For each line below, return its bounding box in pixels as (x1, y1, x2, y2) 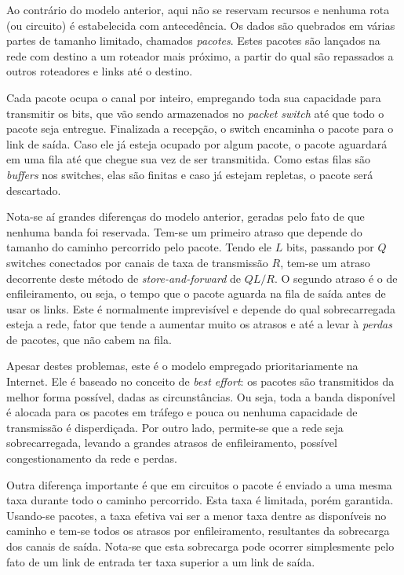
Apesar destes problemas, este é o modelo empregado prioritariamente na (6, 357, 359, 374)
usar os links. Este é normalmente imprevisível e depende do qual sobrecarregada (6, 300, 395, 317)
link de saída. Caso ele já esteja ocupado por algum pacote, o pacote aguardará (6, 135, 388, 152)
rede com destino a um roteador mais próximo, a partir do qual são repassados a (6, 47, 394, 64)
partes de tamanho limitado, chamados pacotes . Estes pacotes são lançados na (6, 32, 380, 49)
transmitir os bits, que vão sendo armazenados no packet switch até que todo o (6, 104, 384, 121)
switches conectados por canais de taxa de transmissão (6, 254, 268, 270)
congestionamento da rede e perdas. (6, 450, 177, 467)
